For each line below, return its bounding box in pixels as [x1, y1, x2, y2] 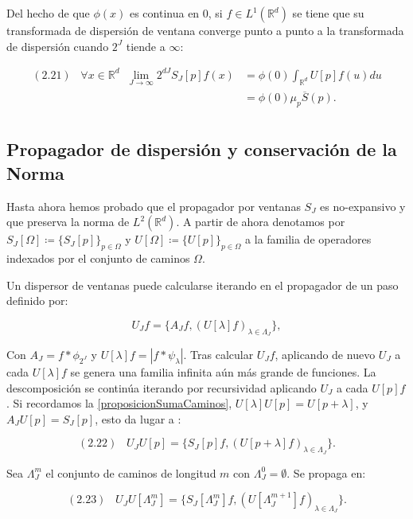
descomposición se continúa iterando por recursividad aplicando [6, 379, 317, 396]
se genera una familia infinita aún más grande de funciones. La [70, 363, 376, 380]
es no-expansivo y [320, 197, 406, 214]
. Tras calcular [183, 345, 254, 362]
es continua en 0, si [129, 5, 223, 21]
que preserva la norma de [6, 213, 130, 230]
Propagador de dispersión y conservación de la [6, 137, 397, 162]
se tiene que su [292, 5, 364, 21]
